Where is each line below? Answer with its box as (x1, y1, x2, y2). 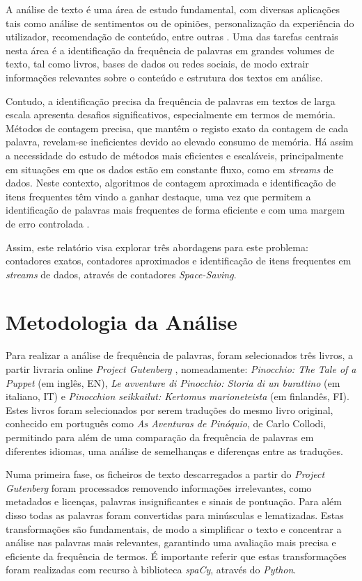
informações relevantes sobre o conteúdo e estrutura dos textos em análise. (6, 70, 323, 84)
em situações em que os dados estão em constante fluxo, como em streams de (6, 161, 333, 176)
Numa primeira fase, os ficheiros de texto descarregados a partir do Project (6, 467, 325, 481)
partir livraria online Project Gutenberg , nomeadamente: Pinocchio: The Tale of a (6, 362, 356, 376)
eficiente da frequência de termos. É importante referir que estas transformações (6, 548, 347, 563)
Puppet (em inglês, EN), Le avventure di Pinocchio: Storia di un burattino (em (6, 375, 340, 390)
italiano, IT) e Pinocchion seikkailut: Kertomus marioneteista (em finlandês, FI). (6, 389, 349, 404)
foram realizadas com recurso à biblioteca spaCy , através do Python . (6, 562, 297, 577)
